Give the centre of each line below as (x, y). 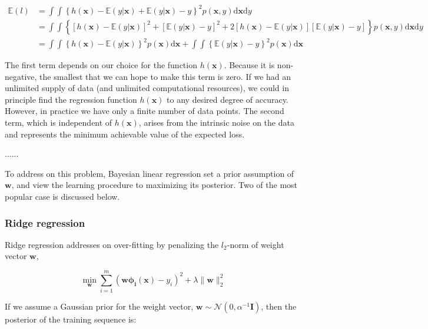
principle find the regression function (71, 99)
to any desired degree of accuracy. (228, 99)
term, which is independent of (59, 122)
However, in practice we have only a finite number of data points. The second (145, 111)
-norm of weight (256, 244)
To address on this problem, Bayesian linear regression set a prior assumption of (150, 173)
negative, (21, 76)
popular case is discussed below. (62, 197)
